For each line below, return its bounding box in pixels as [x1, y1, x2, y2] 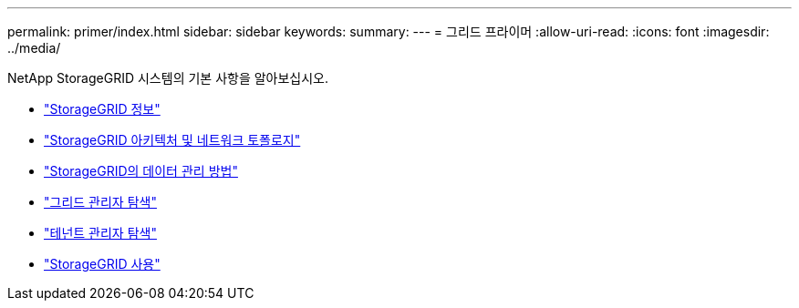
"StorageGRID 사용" [44, 256, 161, 272]
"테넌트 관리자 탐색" [44, 225, 157, 241]
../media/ [7, 40, 61, 56]
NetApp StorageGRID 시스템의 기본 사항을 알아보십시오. [7, 70, 329, 86]
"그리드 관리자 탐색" [44, 194, 157, 210]
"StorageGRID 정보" [44, 101, 161, 117]
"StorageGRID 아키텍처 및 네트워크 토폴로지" [44, 132, 301, 148]
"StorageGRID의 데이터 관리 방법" [44, 163, 238, 179]
